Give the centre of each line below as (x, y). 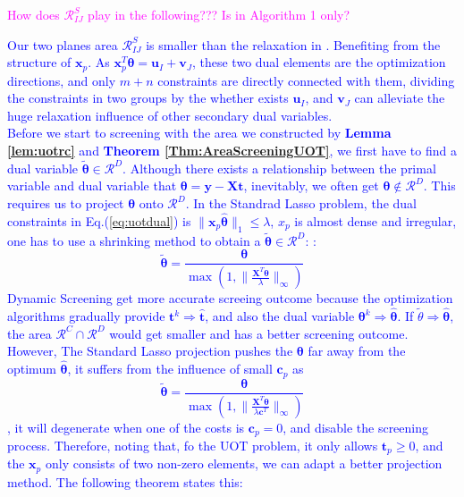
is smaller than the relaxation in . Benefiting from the (293, 44)
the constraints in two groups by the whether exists (148, 98)
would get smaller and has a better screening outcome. (259, 333)
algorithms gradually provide (86, 316)
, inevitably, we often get (311, 185)
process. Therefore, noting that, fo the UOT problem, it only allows (193, 445)
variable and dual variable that (92, 185)
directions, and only (62, 80)
